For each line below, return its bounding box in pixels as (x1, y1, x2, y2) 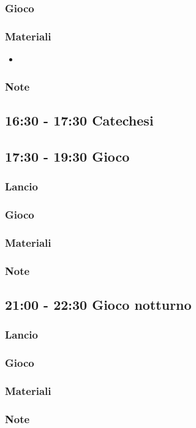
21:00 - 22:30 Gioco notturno (5, 295, 192, 313)
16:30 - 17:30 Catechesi (5, 110, 154, 129)
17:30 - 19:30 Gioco (5, 146, 130, 165)
